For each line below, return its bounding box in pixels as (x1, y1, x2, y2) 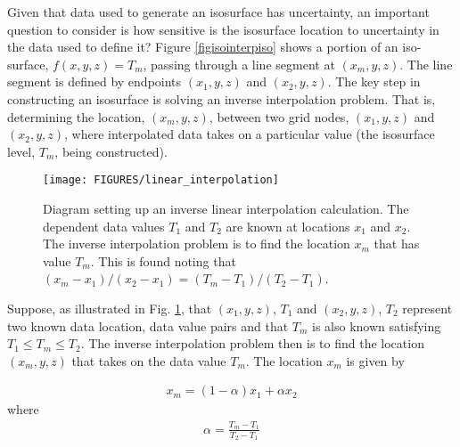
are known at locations (226, 216, 350, 235)
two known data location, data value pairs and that (7, 316, 289, 335)
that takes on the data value (71, 351, 226, 370)
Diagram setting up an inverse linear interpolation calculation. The (43, 199, 409, 217)
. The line (399, 54, 453, 73)
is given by (346, 351, 405, 370)
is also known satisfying (312, 316, 441, 335)
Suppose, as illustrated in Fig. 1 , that (7, 298, 212, 317)
